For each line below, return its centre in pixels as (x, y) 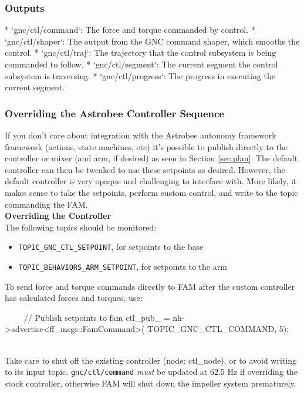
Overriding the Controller (58, 216)
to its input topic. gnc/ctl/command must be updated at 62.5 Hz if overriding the (151, 372)
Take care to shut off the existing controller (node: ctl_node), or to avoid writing (151, 360)
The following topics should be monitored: (81, 227)
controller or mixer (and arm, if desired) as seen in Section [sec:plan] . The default (151, 158)
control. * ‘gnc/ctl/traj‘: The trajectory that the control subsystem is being (141, 52)
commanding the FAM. (46, 204)
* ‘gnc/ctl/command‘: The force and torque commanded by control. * (130, 30)
